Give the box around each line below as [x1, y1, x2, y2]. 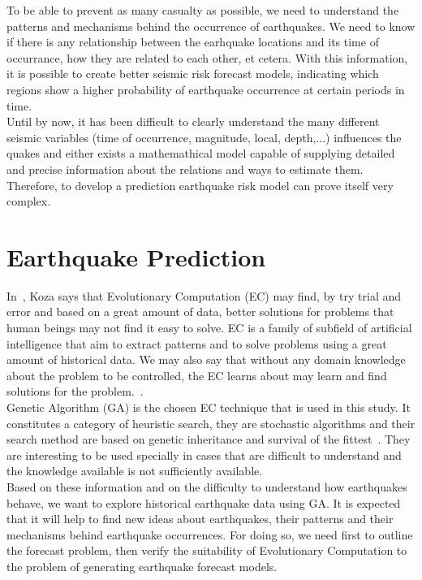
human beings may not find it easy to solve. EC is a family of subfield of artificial [6, 319, 412, 336]
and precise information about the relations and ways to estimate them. [6, 160, 364, 177]
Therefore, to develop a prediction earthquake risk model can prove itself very [6, 176, 394, 193]
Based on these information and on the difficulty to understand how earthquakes [6, 478, 407, 495]
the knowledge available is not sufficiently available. [6, 462, 263, 479]
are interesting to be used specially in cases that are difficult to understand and [6, 446, 402, 463]
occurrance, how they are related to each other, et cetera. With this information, [6, 49, 408, 66]
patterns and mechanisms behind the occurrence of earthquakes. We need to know [6, 17, 416, 34]
